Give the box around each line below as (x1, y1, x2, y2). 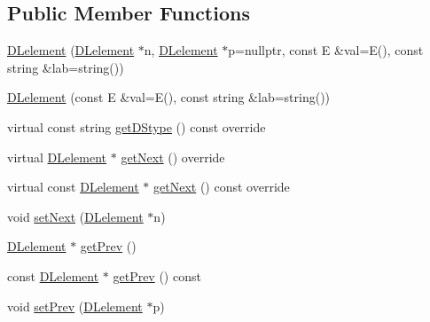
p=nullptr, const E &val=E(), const (228, 41, 424, 59)
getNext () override (121, 147, 225, 166)
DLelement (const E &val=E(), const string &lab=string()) (7, 88, 331, 106)
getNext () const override (153, 177, 290, 196)
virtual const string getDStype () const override (7, 117, 266, 136)
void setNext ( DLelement (7, 207, 144, 225)
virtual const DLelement (7, 177, 139, 196)
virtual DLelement (7, 147, 107, 166)
